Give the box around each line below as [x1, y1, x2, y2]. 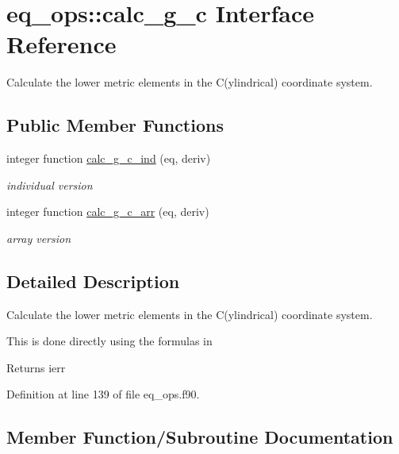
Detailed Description [6, 268, 180, 293]
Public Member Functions [6, 113, 224, 137]
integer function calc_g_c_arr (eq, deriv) [6, 203, 209, 220]
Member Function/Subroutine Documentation [6, 425, 393, 449]
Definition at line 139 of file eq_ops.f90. [6, 386, 200, 402]
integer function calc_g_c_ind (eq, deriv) [6, 150, 211, 167]
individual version [6, 176, 93, 193]
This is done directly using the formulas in [6, 333, 213, 349]
